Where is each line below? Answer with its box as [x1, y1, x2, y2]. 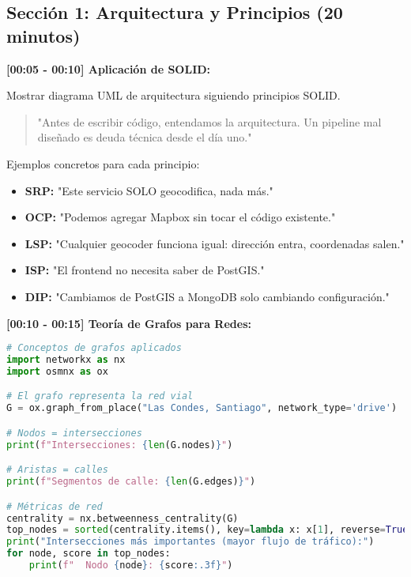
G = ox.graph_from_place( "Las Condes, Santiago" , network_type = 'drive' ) [6, 402, 398, 414]
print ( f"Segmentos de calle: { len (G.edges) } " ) [6, 476, 256, 488]
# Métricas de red [6, 500, 103, 512]
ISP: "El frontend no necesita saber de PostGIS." [25, 262, 265, 278]
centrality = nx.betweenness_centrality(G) [6, 512, 239, 524]
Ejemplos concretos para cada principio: [6, 155, 200, 172]
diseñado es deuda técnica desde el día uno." [37, 129, 252, 145]
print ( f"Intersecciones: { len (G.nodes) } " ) [6, 439, 233, 451]
